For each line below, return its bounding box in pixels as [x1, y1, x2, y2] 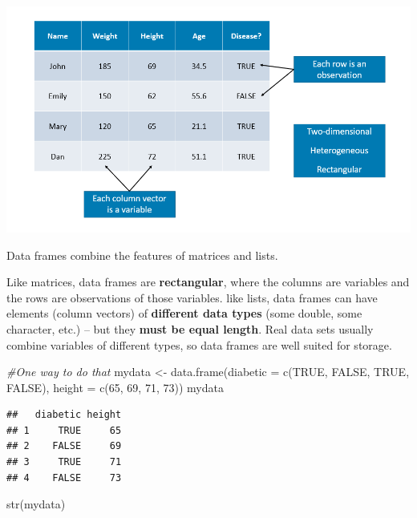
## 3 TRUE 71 [6, 456, 122, 468]
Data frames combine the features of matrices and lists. [6, 246, 278, 263]
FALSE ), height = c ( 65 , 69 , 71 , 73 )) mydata [6, 378, 224, 395]
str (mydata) [6, 496, 66, 512]
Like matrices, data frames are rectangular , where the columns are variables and [6, 273, 410, 290]
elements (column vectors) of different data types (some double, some [6, 305, 362, 322]
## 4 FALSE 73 [6, 471, 122, 484]
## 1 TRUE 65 [6, 424, 122, 436]
